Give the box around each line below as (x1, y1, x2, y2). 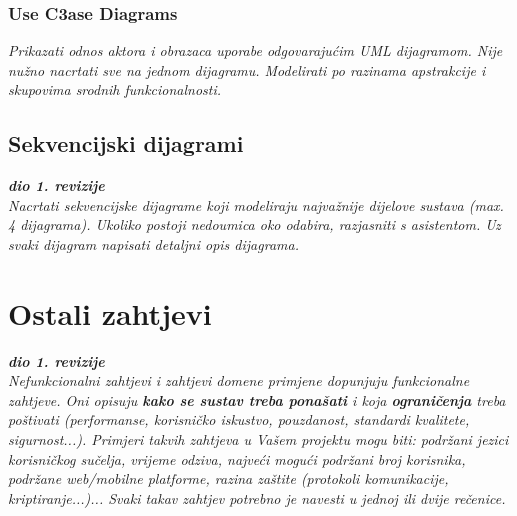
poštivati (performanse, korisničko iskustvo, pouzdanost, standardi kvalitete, (8, 409, 470, 430)
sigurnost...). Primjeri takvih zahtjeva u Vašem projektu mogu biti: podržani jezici (8, 429, 509, 450)
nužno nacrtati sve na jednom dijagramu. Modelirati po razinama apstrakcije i (8, 59, 486, 80)
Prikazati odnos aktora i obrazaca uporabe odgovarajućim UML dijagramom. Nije (8, 40, 503, 61)
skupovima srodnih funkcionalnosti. (8, 79, 222, 100)
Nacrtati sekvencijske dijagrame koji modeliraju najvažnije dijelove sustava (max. (8, 194, 504, 215)
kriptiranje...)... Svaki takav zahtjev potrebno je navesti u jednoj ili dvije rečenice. (8, 487, 506, 508)
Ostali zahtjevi (8, 292, 212, 333)
